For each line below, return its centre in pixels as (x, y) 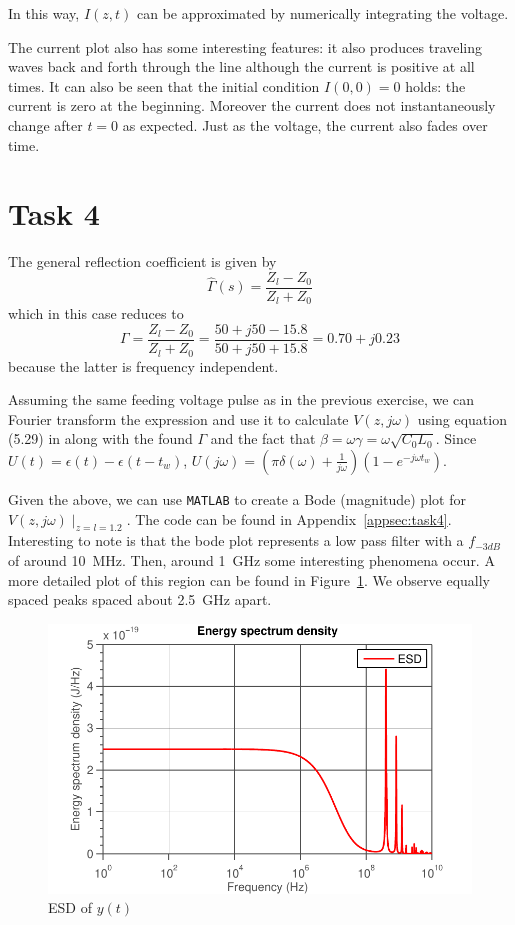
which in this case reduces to (96, 313)
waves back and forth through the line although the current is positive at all (241, 66)
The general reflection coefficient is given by (142, 261)
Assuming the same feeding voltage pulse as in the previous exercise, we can (241, 399)
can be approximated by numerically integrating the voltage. (323, 13)
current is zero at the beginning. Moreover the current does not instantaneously (252, 105)
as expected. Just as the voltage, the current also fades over (305, 124)
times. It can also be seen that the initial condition (164, 85)
